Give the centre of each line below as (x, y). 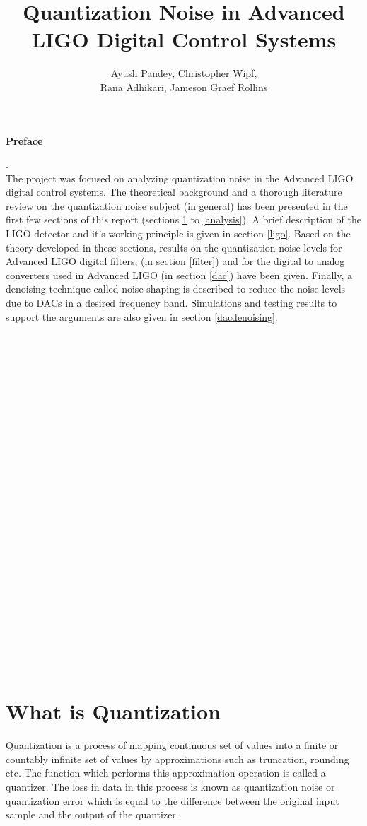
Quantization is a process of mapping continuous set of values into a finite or (172, 745)
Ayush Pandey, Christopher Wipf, (184, 73)
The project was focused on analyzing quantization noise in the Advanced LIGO (180, 178)
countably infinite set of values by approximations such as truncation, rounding (177, 759)
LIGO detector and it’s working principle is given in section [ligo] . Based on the (178, 234)
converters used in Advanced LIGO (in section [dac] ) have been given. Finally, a (179, 275)
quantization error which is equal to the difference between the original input (173, 800)
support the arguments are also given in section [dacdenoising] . (142, 316)
